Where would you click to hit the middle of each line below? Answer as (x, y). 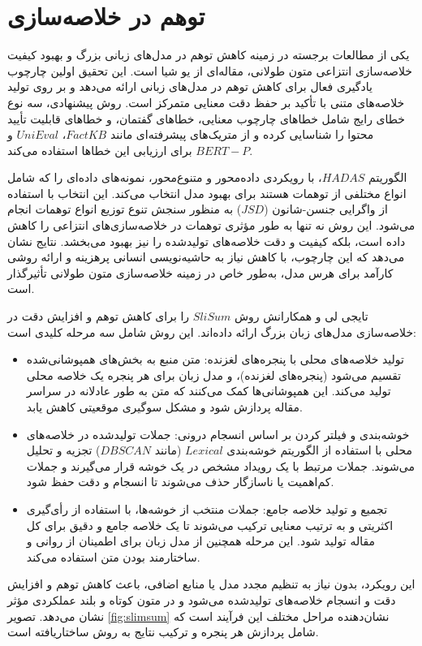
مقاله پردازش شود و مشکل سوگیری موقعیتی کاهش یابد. (164, 407)
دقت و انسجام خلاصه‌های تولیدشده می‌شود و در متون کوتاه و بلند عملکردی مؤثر (202, 599)
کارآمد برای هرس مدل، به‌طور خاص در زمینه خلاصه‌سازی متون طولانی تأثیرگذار (200, 272)
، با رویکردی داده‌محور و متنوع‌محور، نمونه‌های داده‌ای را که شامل (165, 177)
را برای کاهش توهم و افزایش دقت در (99, 316)
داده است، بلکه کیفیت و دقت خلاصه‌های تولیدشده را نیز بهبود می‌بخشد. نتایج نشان (207, 241)
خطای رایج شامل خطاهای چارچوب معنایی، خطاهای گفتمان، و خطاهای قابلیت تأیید (206, 118)
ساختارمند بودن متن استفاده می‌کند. (113, 556)
